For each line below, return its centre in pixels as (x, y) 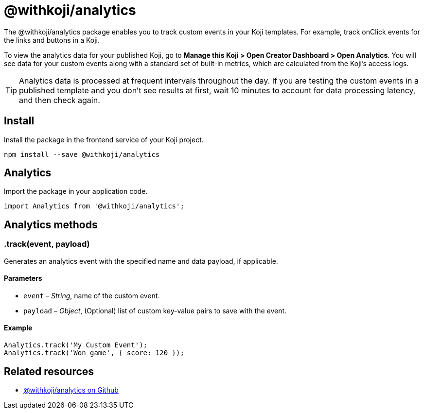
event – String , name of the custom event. (92, 295)
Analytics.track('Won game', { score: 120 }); (94, 353)
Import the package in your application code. (76, 191)
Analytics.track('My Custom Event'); (76, 345)
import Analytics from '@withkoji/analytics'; (94, 206)
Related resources (49, 371)
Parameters (23, 278)
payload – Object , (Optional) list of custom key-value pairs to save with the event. (155, 310)
